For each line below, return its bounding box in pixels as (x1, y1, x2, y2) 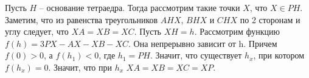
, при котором (253, 49, 305, 62)
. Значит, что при (48, 60, 113, 73)
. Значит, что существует (150, 49, 242, 62)
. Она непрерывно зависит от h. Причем (128, 37, 277, 49)
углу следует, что (5, 25, 69, 38)
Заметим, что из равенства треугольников (5, 13, 158, 26)
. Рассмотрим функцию (194, 25, 280, 38)
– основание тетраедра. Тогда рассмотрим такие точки (39, 1, 240, 13)
